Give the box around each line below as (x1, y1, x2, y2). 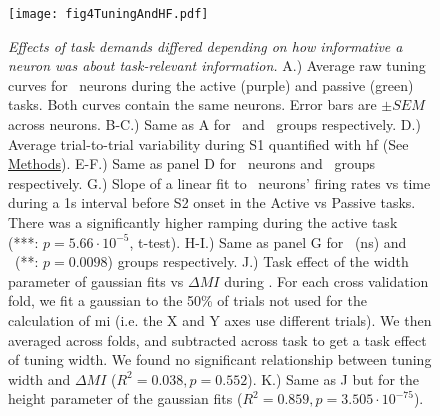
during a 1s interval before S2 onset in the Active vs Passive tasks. (8, 192, 416, 213)
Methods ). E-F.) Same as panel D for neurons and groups (8, 153, 375, 174)
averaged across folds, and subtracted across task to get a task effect (8, 329, 427, 350)
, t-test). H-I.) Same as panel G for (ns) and (129, 231, 407, 252)
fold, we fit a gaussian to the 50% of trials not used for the (8, 290, 367, 311)
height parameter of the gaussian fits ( (8, 388, 243, 409)
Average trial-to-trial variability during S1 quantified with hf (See (8, 133, 409, 154)
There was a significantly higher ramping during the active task (8, 212, 398, 232)
